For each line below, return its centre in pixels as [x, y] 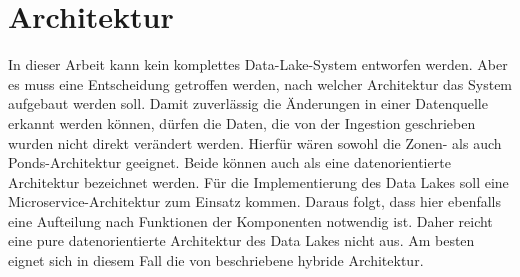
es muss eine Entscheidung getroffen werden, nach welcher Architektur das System [260, 83]
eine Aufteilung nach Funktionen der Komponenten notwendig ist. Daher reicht [250, 220]
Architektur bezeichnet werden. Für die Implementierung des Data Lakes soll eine [258, 181]
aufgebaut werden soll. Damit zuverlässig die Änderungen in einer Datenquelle [248, 103]
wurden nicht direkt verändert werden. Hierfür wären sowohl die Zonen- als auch [255, 142]
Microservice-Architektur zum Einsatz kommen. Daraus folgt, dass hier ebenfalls [255, 201]
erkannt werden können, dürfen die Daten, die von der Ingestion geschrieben [242, 122]
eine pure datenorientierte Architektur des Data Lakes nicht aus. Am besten [241, 240]
